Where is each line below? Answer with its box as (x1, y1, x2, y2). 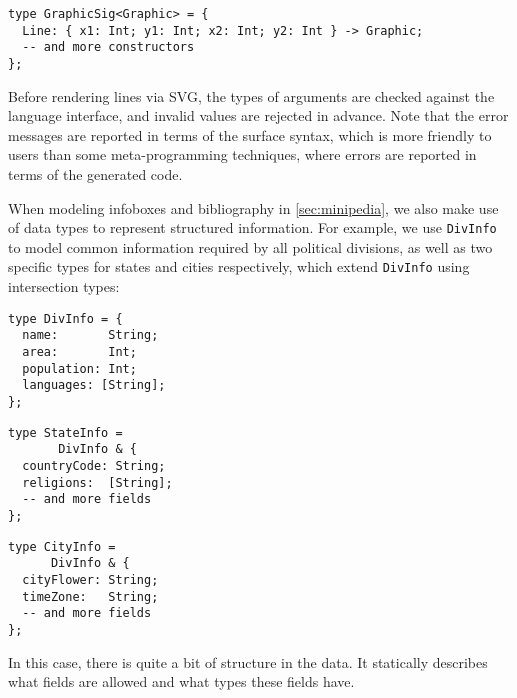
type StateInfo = (8, 425, 123, 440)
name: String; (22, 328, 159, 343)
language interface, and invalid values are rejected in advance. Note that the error (8, 105, 509, 126)
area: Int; (22, 345, 137, 359)
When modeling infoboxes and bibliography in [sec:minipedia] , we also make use (8, 197, 499, 218)
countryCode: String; (22, 458, 166, 473)
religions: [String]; (22, 475, 173, 490)
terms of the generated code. (8, 164, 183, 184)
